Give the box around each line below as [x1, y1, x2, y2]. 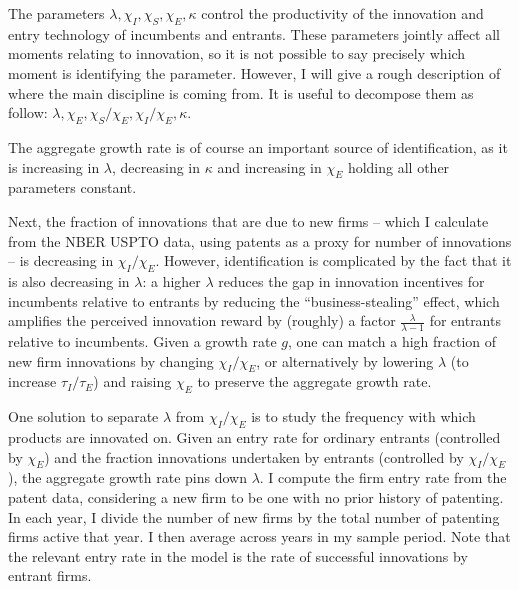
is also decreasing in [8, 270, 130, 291]
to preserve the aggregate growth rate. [197, 371, 432, 392]
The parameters [8, 3, 105, 23]
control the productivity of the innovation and [201, 3, 484, 23]
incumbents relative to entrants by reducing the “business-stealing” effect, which [8, 290, 500, 311]
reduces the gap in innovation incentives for [218, 270, 485, 291]
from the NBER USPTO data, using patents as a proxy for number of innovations [8, 230, 512, 251]
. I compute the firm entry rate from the [259, 467, 507, 488]
